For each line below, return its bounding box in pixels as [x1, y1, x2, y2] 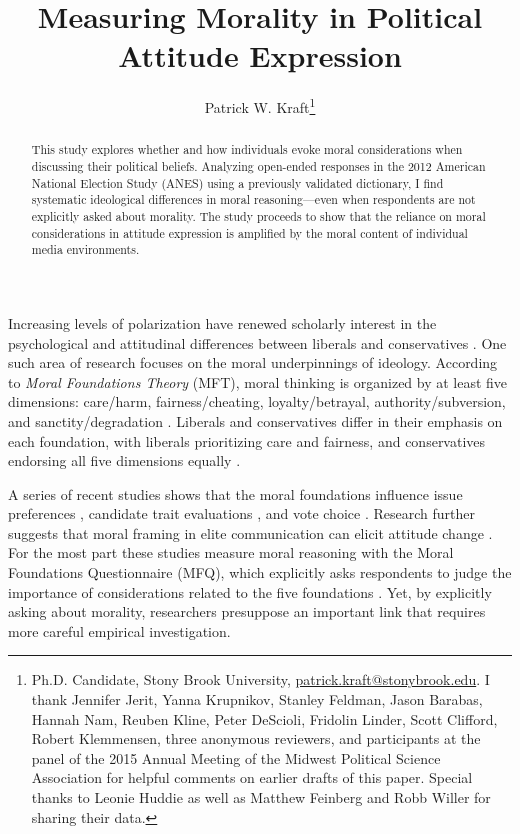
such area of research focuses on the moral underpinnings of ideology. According [8, 352, 498, 373]
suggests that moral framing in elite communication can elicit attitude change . [8, 522, 493, 543]
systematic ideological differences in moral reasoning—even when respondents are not [31, 191, 476, 208]
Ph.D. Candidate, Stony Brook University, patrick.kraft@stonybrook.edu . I [31, 669, 490, 690]
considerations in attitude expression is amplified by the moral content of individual [31, 224, 468, 241]
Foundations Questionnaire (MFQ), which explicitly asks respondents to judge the [8, 562, 512, 583]
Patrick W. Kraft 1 [204, 94, 316, 117]
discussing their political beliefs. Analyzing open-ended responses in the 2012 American [31, 158, 486, 175]
